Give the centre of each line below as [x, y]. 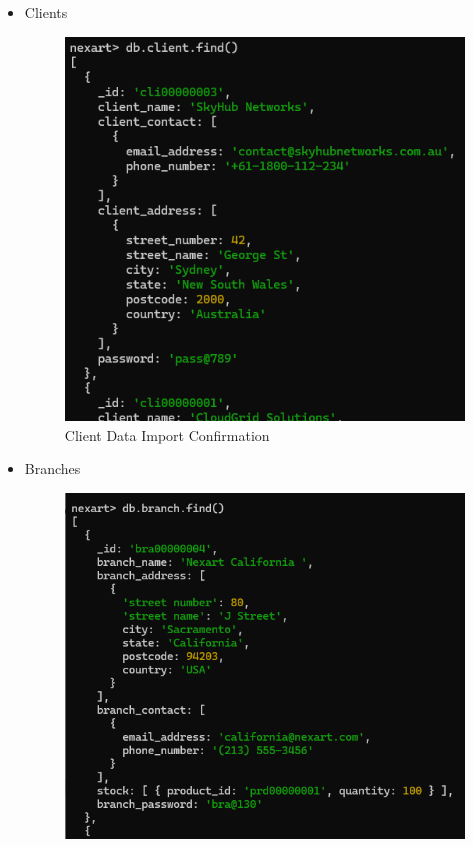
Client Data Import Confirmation [167, 434]
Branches [52, 468]
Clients [46, 12]
